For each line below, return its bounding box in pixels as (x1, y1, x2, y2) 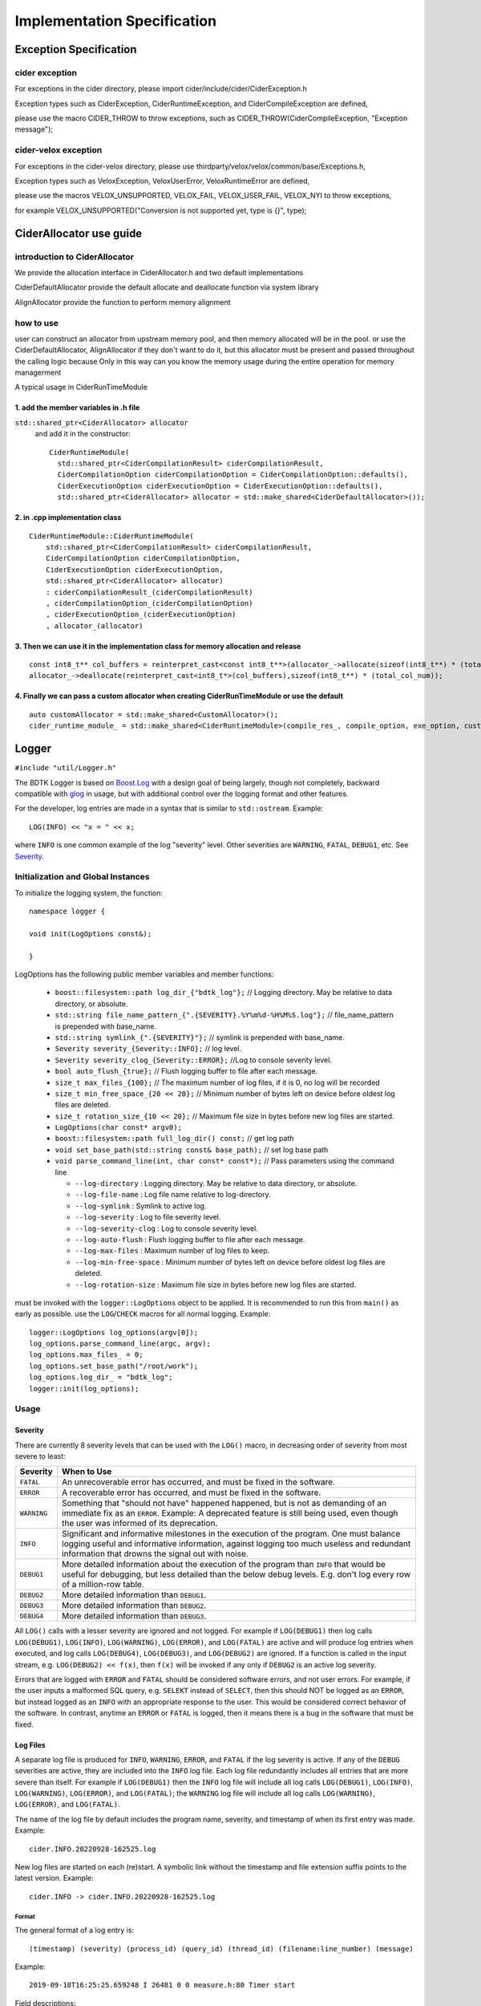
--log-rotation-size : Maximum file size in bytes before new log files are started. (75, 1280, 357, 1289)
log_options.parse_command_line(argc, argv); (29, 1339, 212, 1348)
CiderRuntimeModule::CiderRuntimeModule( (29, 531, 194, 541)
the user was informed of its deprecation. (61, 1517, 218, 1529)
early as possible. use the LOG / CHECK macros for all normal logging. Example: (14, 1309, 271, 1319)
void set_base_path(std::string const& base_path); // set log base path (55, 1144, 329, 1155)
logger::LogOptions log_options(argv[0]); (29, 1328, 199, 1337)
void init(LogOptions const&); (29, 929, 152, 938)
